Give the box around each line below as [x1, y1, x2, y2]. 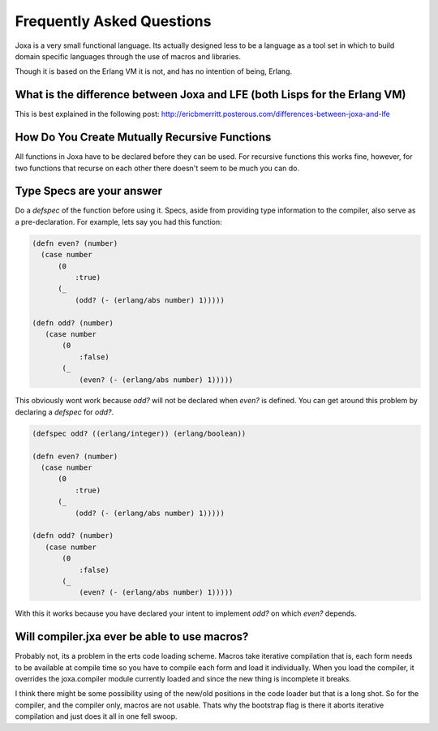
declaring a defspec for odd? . [15, 406, 114, 417]
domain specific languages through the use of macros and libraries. [15, 51, 242, 61]
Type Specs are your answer [15, 184, 162, 198]
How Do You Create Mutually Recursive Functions [15, 131, 272, 144]
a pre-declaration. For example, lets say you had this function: [15, 217, 222, 226]
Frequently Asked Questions [15, 12, 212, 30]
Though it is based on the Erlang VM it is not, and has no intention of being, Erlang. [15, 67, 292, 76]
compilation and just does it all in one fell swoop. [15, 712, 178, 721]
